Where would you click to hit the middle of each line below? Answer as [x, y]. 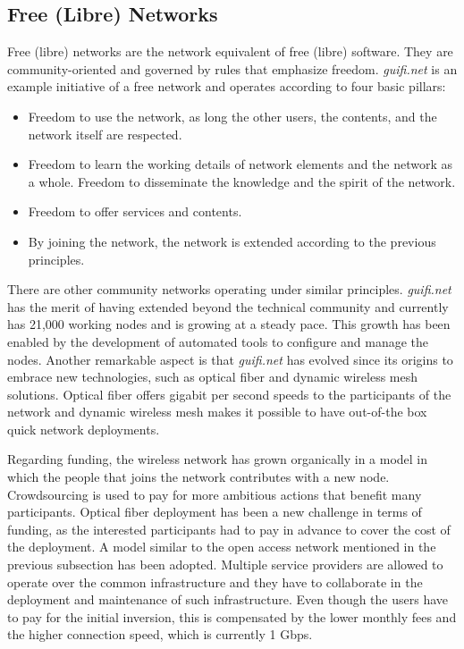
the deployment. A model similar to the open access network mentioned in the [222, 547]
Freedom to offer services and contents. [135, 211]
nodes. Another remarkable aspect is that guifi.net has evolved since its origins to [230, 359]
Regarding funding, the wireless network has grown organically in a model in [218, 459]
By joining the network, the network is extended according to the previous [232, 241]
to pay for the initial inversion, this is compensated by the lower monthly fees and [232, 616]
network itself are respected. [105, 134]
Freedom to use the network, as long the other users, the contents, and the [232, 116]
